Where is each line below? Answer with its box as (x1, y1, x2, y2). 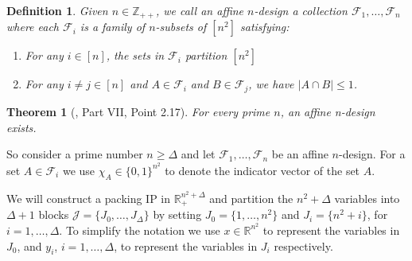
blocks (38, 206, 69, 223)
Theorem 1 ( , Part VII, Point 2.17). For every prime (6, 103, 270, 119)
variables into (334, 189, 400, 206)
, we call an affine (156, 2, 244, 18)
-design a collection (254, 2, 348, 18)
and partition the (209, 189, 293, 206)
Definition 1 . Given (6, 2, 108, 18)
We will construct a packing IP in (6, 189, 171, 206)
